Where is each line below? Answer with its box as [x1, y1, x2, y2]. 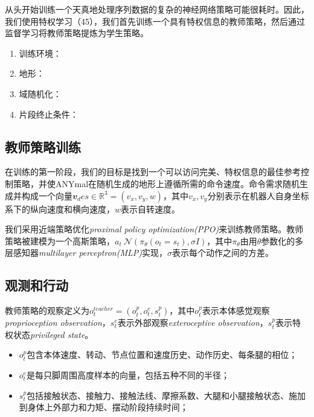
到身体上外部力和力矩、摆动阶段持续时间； [19, 401, 188, 413]
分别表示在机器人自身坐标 [207, 189, 309, 202]
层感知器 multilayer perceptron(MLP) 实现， [5, 246, 167, 259]
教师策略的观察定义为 [5, 304, 89, 317]
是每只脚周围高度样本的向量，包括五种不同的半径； [26, 368, 229, 381]
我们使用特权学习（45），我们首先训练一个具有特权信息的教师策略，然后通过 [5, 14, 305, 27]
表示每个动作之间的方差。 [171, 246, 274, 259]
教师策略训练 [5, 137, 81, 156]
